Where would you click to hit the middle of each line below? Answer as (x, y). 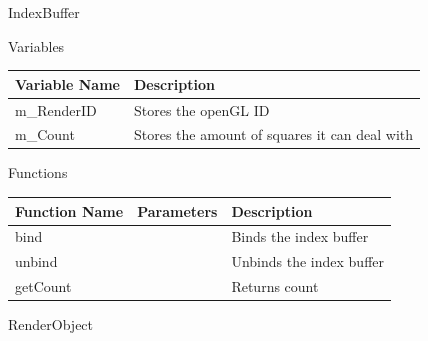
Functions (38, 172)
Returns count (275, 286)
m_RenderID (56, 109)
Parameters (177, 210)
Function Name (69, 210)
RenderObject (51, 324)
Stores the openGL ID (201, 109)
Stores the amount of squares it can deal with (273, 134)
